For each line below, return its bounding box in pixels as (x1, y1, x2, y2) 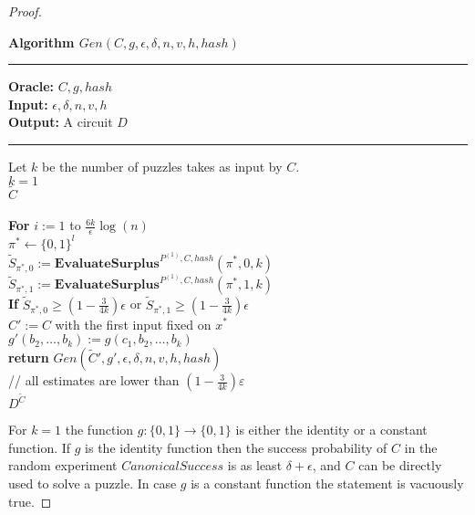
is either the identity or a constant (235, 420, 428, 439)
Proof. (8, 2, 42, 20)
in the (404, 437, 438, 457)
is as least (227, 456, 283, 475)
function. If (8, 437, 71, 457)
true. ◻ (8, 491, 52, 510)
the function (65, 420, 134, 439)
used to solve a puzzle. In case (8, 473, 177, 492)
